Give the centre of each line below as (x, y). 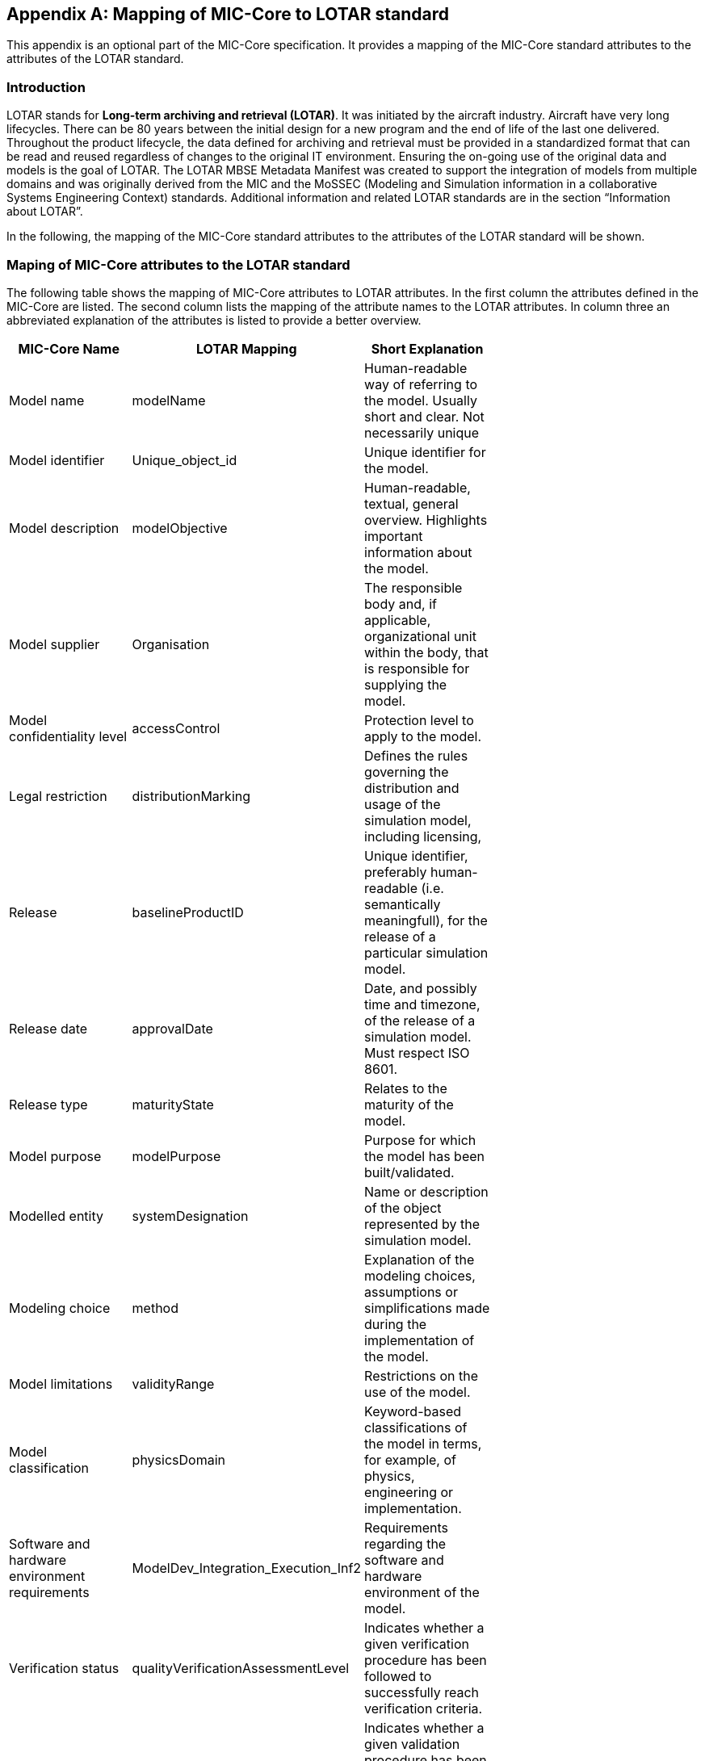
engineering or (409, 1492)
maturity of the (409, 1104)
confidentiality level (68, 736)
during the (396, 1324)
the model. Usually (421, 400)
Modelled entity (56, 1216)
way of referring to (421, 384)
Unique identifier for (425, 452)
